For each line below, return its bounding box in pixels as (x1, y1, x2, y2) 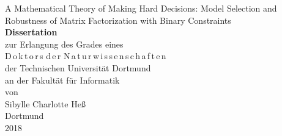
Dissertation (5, 26, 58, 38)
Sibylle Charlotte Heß (5, 97, 86, 110)
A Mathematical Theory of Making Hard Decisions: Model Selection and (5, 2, 277, 14)
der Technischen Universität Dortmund (5, 61, 151, 74)
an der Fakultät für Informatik (5, 73, 120, 86)
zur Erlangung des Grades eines (5, 37, 124, 50)
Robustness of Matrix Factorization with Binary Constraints (5, 13, 231, 26)
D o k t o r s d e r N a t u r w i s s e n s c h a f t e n (5, 49, 166, 62)
